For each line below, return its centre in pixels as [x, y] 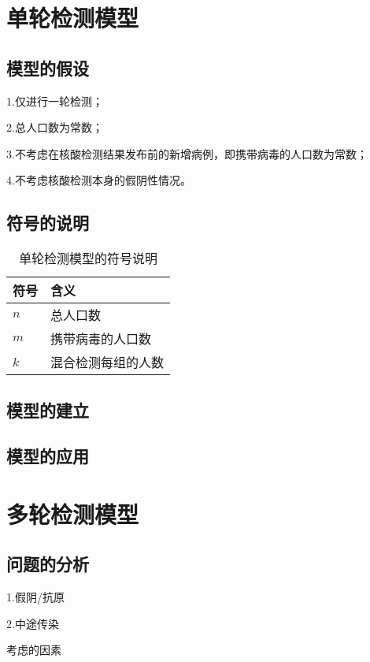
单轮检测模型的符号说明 [89, 258]
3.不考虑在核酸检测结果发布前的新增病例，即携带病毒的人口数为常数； [187, 153]
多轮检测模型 [73, 513]
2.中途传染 [33, 623]
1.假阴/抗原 [35, 597]
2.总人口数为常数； [55, 127]
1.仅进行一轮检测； [55, 100]
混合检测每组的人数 [107, 363]
